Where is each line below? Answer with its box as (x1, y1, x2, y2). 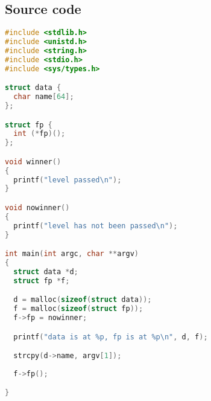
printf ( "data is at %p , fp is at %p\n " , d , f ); (13, 332, 208, 341)
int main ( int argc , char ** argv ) (5, 249, 139, 258)
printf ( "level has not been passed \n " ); (13, 221, 178, 230)
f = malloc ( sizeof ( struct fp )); (13, 304, 143, 313)
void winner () (5, 157, 61, 166)
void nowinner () (5, 203, 70, 212)
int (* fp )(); (13, 129, 66, 138)
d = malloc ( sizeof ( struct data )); (13, 295, 152, 304)
